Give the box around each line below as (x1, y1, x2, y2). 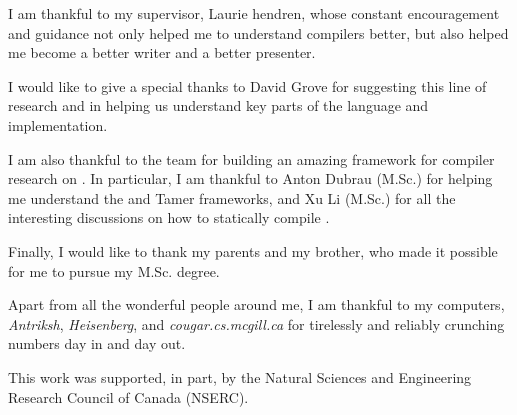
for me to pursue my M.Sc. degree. (8, 260, 220, 281)
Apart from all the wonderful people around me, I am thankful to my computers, (8, 294, 505, 315)
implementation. (8, 114, 108, 135)
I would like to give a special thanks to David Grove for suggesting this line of (8, 75, 487, 96)
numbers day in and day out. (8, 333, 186, 354)
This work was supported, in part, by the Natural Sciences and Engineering (8, 366, 472, 387)
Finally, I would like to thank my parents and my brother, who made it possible (8, 240, 498, 261)
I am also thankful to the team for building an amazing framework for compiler (8, 148, 495, 169)
